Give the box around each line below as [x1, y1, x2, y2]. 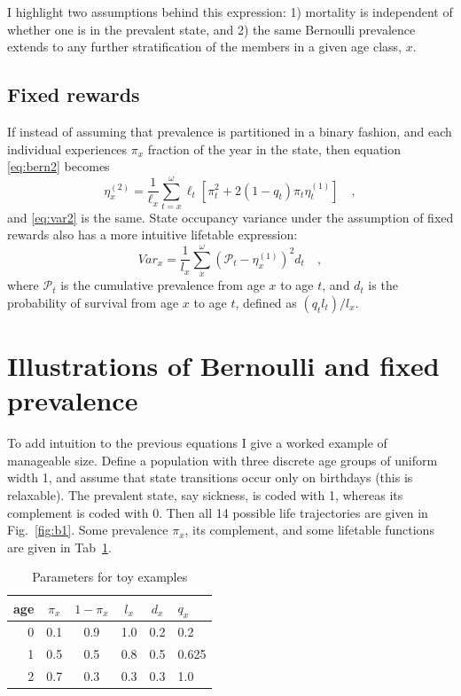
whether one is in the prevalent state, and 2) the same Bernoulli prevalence [7, 20, 416, 38]
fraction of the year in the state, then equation [147, 139, 402, 158]
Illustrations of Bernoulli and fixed [7, 348, 440, 384]
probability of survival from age [7, 293, 179, 311]
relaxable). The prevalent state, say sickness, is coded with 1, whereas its [7, 485, 403, 504]
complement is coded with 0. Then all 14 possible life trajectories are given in [7, 503, 428, 521]
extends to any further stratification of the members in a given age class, [7, 37, 402, 56]
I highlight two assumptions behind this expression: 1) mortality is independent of [7, 3, 453, 20]
